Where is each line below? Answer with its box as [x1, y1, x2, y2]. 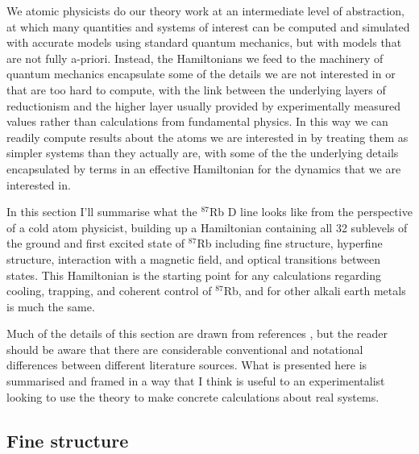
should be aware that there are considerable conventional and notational [6, 340, 363, 357]
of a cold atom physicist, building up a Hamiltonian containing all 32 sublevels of [6, 219, 408, 235]
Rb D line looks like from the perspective [209, 203, 413, 220]
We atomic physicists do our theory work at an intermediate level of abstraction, [6, 2, 404, 19]
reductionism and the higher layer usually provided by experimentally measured [6, 97, 400, 114]
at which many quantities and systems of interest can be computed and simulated [6, 18, 410, 35]
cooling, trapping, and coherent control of [6, 282, 212, 299]
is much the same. [6, 298, 95, 314]
